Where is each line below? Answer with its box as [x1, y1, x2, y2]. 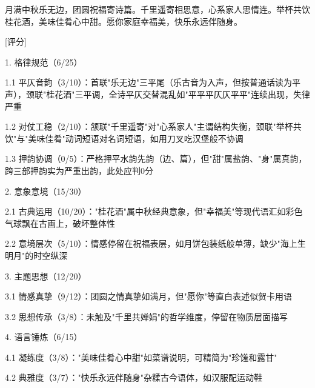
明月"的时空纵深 [5, 249, 68, 261]
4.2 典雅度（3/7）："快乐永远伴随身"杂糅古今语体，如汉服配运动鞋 [5, 371, 263, 384]
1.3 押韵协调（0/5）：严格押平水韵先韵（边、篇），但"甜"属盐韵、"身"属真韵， [5, 152, 307, 165]
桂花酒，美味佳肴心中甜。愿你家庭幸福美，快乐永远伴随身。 [5, 15, 242, 27]
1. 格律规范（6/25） [5, 55, 82, 68]
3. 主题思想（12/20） [5, 269, 87, 282]
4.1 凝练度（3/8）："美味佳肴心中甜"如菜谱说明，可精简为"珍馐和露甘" [5, 350, 277, 363]
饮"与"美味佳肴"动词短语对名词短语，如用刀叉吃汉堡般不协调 [5, 132, 244, 144]
